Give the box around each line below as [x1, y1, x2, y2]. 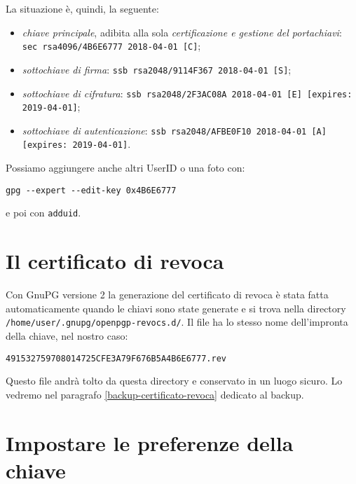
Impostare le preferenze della [6, 428, 294, 457]
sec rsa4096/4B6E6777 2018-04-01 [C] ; [22, 39, 201, 53]
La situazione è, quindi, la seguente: [6, 1, 159, 15]
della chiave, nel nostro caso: [6, 329, 128, 343]
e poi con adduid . [6, 205, 81, 220]
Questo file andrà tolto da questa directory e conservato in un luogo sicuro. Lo [6, 373, 343, 388]
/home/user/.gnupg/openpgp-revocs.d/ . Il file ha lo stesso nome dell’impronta [6, 314, 348, 329]
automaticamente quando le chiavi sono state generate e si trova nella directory [6, 300, 346, 315]
